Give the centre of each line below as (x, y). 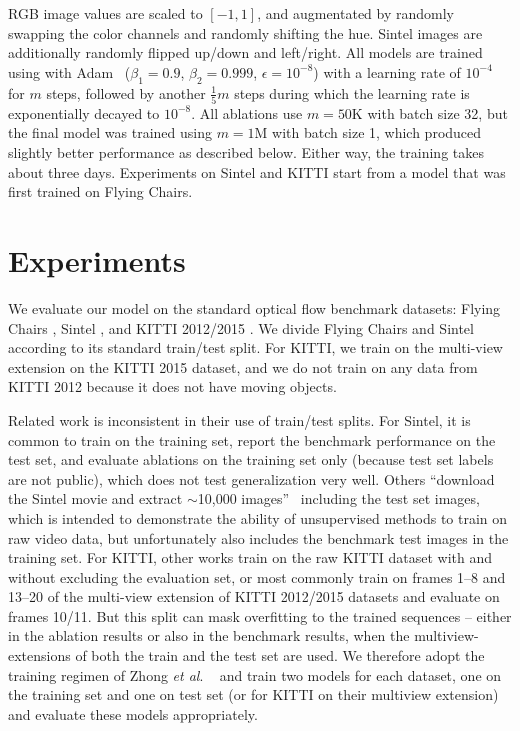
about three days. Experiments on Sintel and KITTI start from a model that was (257, 171)
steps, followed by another (126, 92)
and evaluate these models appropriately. (133, 713)
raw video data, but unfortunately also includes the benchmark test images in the (258, 537)
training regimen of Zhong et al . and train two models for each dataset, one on (255, 674)
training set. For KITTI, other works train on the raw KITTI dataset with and (250, 557)
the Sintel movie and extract (95, 498)
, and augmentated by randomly (355, 13)
